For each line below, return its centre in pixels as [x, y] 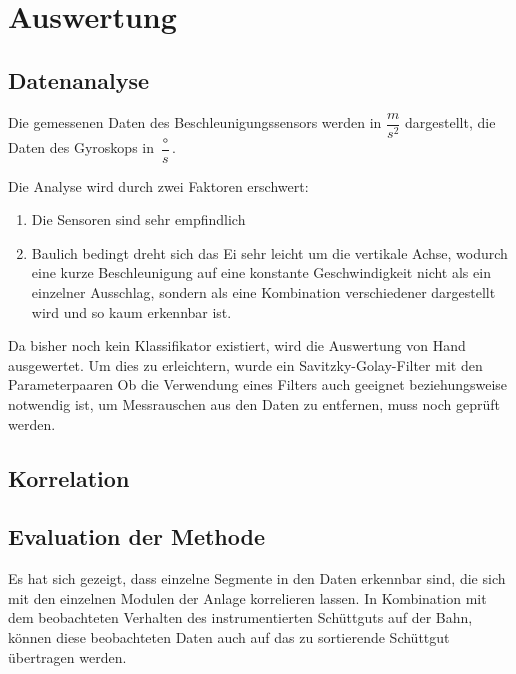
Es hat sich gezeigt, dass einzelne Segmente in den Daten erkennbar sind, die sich [257, 578]
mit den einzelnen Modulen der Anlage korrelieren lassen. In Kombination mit [247, 597]
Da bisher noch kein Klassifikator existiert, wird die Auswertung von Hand [237, 345]
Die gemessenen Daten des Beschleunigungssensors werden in [195, 122]
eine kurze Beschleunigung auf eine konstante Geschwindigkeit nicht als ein [261, 272]
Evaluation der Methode [137, 536]
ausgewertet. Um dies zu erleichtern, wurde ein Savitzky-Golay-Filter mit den [245, 364]
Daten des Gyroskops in [81, 147]
